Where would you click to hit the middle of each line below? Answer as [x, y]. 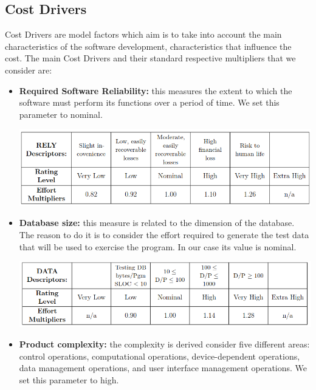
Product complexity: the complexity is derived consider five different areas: [164, 344]
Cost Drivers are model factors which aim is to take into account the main [143, 34]
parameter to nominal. [61, 114]
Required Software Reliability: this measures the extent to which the [156, 90]
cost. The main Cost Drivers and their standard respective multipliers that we [150, 58]
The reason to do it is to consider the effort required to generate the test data [164, 234]
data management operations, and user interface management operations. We [163, 368]
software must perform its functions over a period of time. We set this [149, 102]
